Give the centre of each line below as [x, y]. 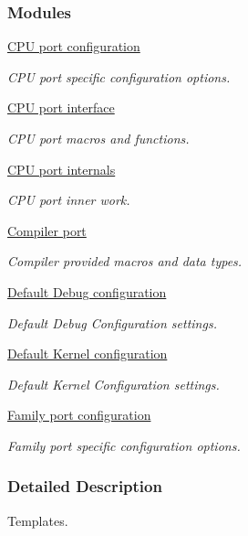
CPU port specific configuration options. [119, 76]
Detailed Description [85, 486]
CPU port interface [61, 107]
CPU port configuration [74, 46]
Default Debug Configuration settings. [112, 322]
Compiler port [47, 230]
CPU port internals [62, 169]
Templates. [38, 520]
